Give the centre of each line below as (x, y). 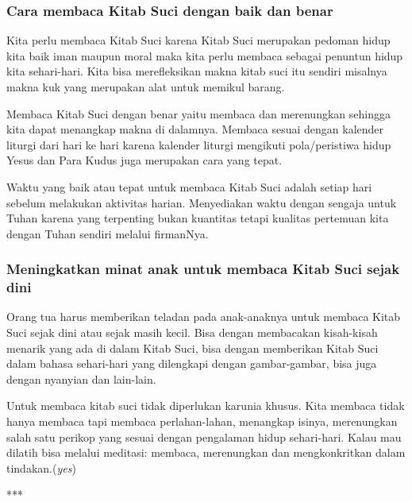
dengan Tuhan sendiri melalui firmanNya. (108, 233)
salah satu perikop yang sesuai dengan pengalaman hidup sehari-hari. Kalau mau (204, 436)
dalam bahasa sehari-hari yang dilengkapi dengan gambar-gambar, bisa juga (192, 363)
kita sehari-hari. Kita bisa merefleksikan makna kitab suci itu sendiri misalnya (197, 71)
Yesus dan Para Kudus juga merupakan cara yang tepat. (144, 160)
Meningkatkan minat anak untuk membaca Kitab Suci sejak (203, 269)
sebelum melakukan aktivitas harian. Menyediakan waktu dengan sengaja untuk (202, 202)
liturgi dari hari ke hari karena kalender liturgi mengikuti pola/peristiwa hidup (199, 144)
